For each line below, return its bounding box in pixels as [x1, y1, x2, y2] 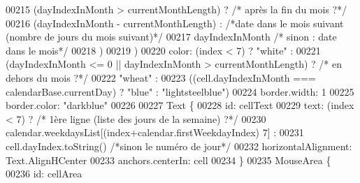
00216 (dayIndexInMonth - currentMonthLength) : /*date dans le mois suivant [6, 15, 344, 30]
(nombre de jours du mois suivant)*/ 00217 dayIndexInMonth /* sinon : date [6, 29, 337, 44]
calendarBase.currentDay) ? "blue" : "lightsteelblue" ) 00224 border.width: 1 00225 [6, 84, 354, 98]
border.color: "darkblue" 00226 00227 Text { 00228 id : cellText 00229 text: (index [6, 98, 354, 112]
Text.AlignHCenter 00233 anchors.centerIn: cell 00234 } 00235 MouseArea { [6, 152, 331, 167]
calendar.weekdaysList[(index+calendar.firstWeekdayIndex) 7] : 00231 [6, 125, 304, 140]
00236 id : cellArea [6, 166, 82, 181]
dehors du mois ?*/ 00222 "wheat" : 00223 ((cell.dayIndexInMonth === [6, 70, 316, 85]
